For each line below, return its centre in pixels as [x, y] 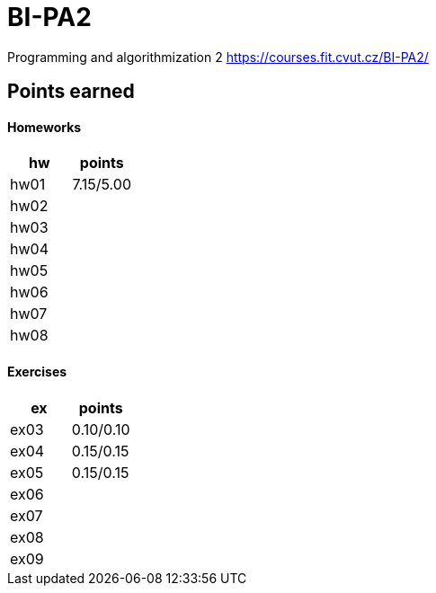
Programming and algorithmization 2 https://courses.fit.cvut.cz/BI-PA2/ [218, 57]
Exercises [37, 372]
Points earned [71, 92]
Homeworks [44, 127]
